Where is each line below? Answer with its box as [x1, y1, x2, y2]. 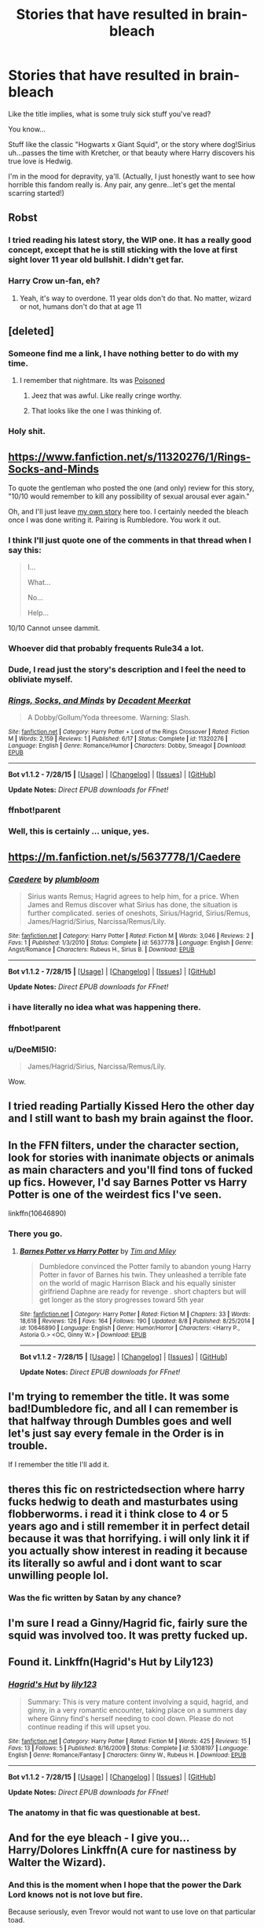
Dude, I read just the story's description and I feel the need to [8, 664, 246, 675]
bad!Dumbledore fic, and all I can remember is [8, 1402, 239, 1415]
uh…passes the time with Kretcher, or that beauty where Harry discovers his [8, 148, 255, 157]
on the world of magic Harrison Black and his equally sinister [38, 1278, 236, 1287]
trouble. [8, 1439, 49, 1452]
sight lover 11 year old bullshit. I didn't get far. [8, 254, 185, 265]
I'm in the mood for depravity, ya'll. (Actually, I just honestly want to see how [8, 171, 255, 181]
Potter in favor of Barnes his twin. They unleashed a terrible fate [38, 1270, 247, 1279]
